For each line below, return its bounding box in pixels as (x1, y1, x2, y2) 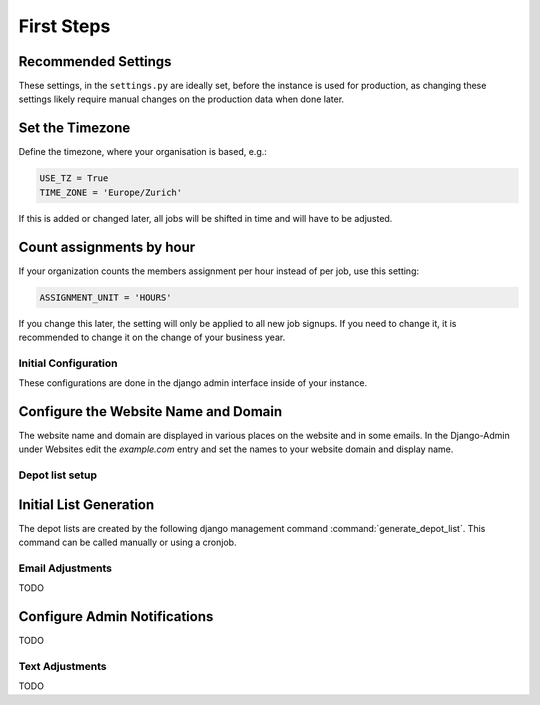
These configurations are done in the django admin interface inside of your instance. (18, 377, 368, 389)
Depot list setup (18, 468, 98, 482)
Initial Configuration (18, 356, 118, 370)
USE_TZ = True (39, 173, 109, 184)
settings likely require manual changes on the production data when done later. (18, 93, 345, 105)
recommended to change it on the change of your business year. (18, 331, 286, 343)
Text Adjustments (18, 660, 107, 674)
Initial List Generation (18, 496, 155, 513)
